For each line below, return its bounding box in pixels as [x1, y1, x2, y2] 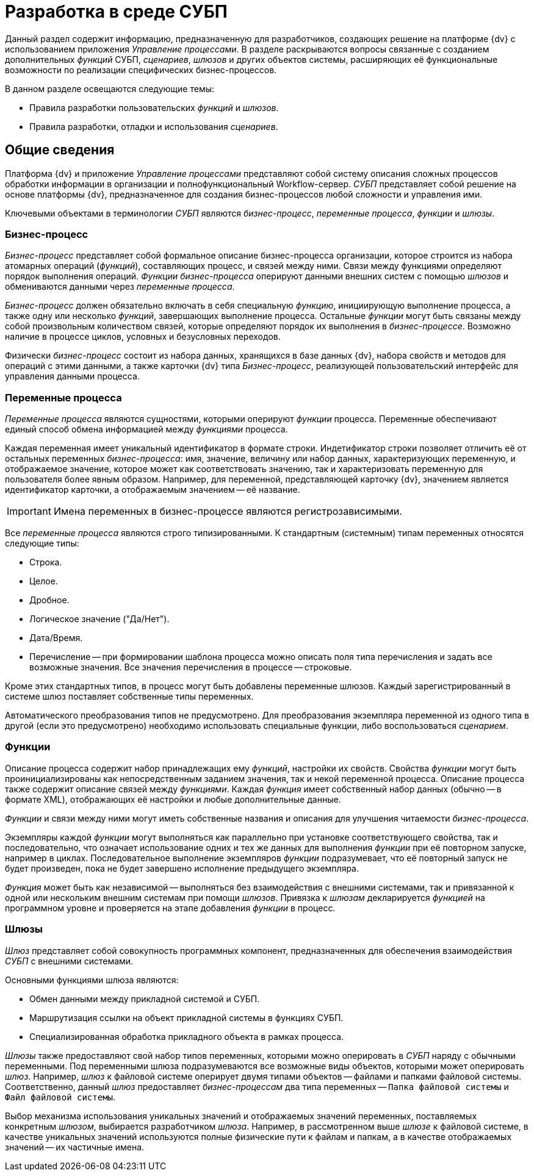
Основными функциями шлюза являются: [5, 974, 179, 985]
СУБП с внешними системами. [5, 955, 134, 966]
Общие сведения [5, 142, 115, 158]
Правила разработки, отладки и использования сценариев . [29, 121, 278, 132]
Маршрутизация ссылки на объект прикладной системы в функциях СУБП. [29, 1012, 344, 1023]
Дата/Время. [29, 633, 83, 644]
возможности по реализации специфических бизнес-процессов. [5, 64, 277, 75]
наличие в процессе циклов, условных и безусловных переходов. [5, 331, 281, 342]
